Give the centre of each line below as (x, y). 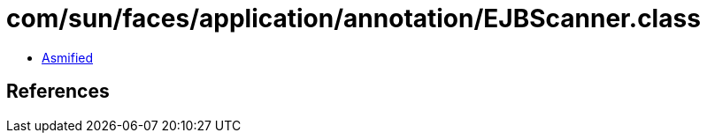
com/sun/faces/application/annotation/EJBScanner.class (353, 18)
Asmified (68, 57)
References (58, 92)
